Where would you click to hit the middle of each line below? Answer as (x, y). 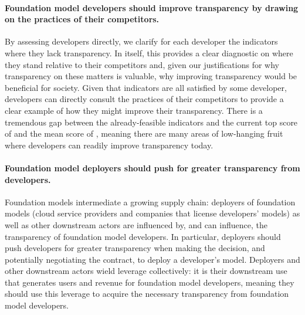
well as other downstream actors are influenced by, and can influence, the (136, 224)
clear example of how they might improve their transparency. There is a (134, 110)
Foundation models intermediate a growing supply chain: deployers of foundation (150, 201)
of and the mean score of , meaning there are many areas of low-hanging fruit (144, 133)
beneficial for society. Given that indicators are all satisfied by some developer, (146, 87)
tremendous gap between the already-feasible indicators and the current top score (151, 122)
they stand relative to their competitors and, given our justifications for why (142, 64)
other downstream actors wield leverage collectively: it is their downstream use (146, 271)
